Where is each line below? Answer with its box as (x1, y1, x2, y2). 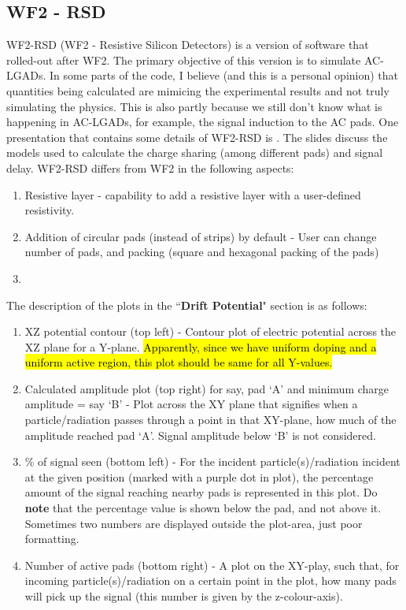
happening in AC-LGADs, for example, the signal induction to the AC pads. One (6, 113, 399, 130)
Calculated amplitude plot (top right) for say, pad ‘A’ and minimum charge (24, 380, 389, 396)
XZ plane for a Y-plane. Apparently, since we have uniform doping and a (24, 338, 377, 355)
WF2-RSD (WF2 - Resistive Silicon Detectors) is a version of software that (6, 36, 369, 53)
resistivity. (24, 202, 75, 218)
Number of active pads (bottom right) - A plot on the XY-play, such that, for (24, 556, 400, 573)
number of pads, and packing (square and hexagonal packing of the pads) (24, 244, 379, 260)
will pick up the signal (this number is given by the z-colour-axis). (24, 588, 343, 604)
